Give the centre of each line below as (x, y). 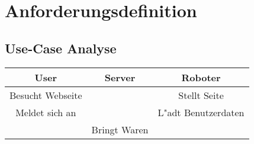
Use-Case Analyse (61, 48)
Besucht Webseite (46, 95)
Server (120, 77)
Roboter (201, 77)
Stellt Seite (201, 95)
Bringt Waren (120, 129)
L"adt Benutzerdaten (201, 112)
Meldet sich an (46, 112)
